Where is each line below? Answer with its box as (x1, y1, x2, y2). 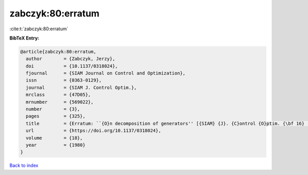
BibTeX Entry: (9, 35, 40, 41)
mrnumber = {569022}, (26, 99, 94, 105)
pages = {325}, (26, 113, 86, 119)
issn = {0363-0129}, (26, 77, 102, 83)
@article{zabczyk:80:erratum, (20, 49, 97, 54)
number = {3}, (26, 106, 81, 112)
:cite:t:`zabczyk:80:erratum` (9, 26, 69, 32)
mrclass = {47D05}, (26, 92, 91, 98)
